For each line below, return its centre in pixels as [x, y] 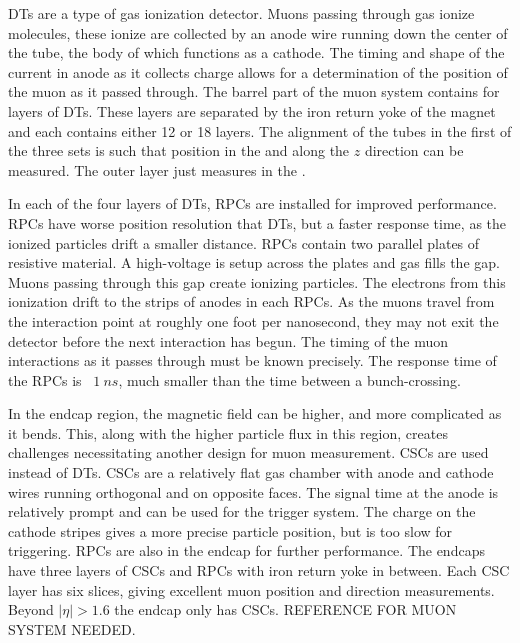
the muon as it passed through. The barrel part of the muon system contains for [254, 91]
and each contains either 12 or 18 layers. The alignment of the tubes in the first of [260, 130]
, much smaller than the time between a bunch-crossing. [289, 379]
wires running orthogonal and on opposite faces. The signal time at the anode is [253, 491]
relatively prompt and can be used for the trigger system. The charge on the [242, 511]
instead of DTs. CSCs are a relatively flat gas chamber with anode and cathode [251, 472]
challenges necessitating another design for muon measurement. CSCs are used [248, 452]
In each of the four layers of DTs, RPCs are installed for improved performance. [252, 203]
